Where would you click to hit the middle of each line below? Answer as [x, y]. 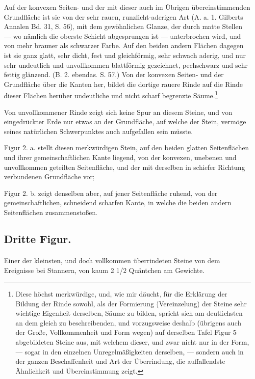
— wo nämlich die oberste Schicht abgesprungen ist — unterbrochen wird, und [123, 36]
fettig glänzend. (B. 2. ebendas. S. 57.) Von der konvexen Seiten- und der [114, 74]
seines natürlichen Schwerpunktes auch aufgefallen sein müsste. [99, 131]
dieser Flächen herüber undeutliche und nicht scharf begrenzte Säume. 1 [111, 95]
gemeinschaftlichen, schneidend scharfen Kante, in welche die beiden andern [118, 203]
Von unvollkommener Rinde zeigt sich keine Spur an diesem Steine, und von [118, 112]
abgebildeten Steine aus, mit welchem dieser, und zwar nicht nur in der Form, [132, 342]
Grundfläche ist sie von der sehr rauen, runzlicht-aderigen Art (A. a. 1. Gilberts [124, 16]
